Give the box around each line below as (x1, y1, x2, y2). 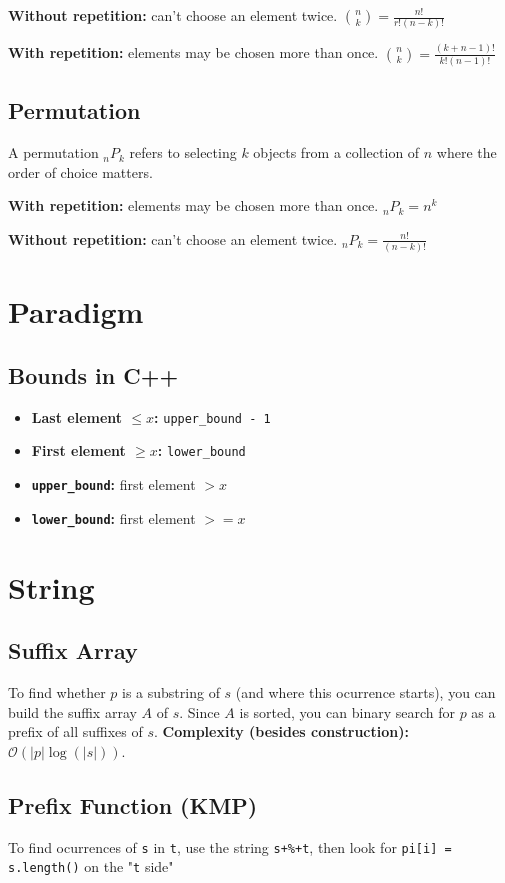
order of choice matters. (8, 161, 153, 182)
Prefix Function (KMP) (8, 789, 258, 820)
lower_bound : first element (31, 507, 196, 528)
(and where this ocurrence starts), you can (235, 682, 496, 703)
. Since (179, 701, 220, 722)
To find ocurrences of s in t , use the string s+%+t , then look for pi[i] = (8, 836, 452, 857)
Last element (31, 406, 123, 427)
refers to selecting (129, 142, 237, 163)
